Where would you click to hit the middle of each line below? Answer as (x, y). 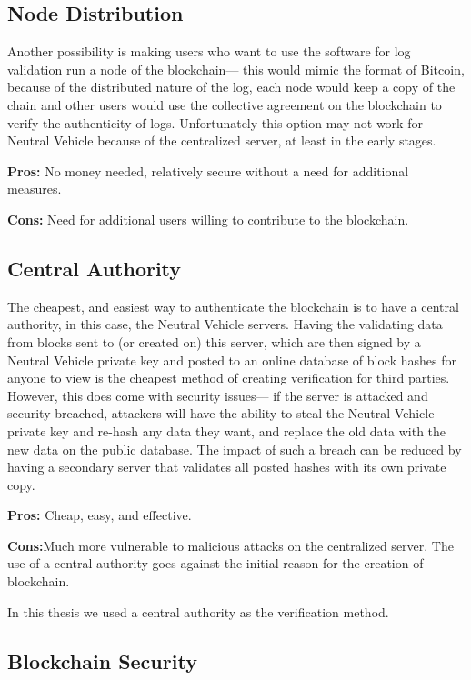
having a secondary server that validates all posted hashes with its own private (227, 467)
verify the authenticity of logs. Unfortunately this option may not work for (215, 122)
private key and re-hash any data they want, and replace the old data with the (227, 430)
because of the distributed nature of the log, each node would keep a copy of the (231, 87)
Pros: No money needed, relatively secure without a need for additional (208, 170)
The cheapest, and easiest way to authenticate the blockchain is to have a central (233, 306)
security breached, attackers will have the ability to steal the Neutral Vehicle (221, 413)
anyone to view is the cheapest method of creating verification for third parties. (229, 378)
